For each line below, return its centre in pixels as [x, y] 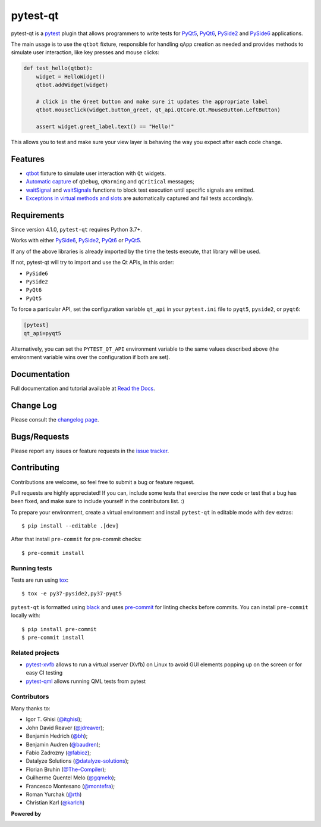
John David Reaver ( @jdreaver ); [65, 728]
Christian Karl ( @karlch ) [55, 803]
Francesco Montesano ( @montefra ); [70, 786]
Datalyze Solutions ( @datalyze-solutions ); [77, 761]
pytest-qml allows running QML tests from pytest [86, 681]
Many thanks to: [31, 709]
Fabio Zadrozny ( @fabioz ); [59, 753]
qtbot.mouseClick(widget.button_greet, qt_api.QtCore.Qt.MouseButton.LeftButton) [158, 110]
